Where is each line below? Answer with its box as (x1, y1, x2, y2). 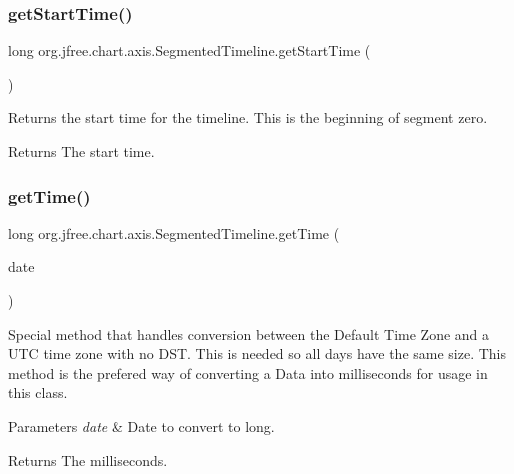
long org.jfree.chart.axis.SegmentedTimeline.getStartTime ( (8, 40, 371, 61)
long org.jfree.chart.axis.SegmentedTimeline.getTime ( (8, 222, 340, 243)
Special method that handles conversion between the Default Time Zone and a (8, 323, 490, 344)
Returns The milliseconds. (8, 449, 168, 470)
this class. (8, 382, 68, 403)
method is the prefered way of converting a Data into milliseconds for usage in (8, 362, 488, 383)
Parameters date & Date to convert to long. (8, 415, 275, 436)
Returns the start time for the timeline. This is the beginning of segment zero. (8, 107, 488, 128)
